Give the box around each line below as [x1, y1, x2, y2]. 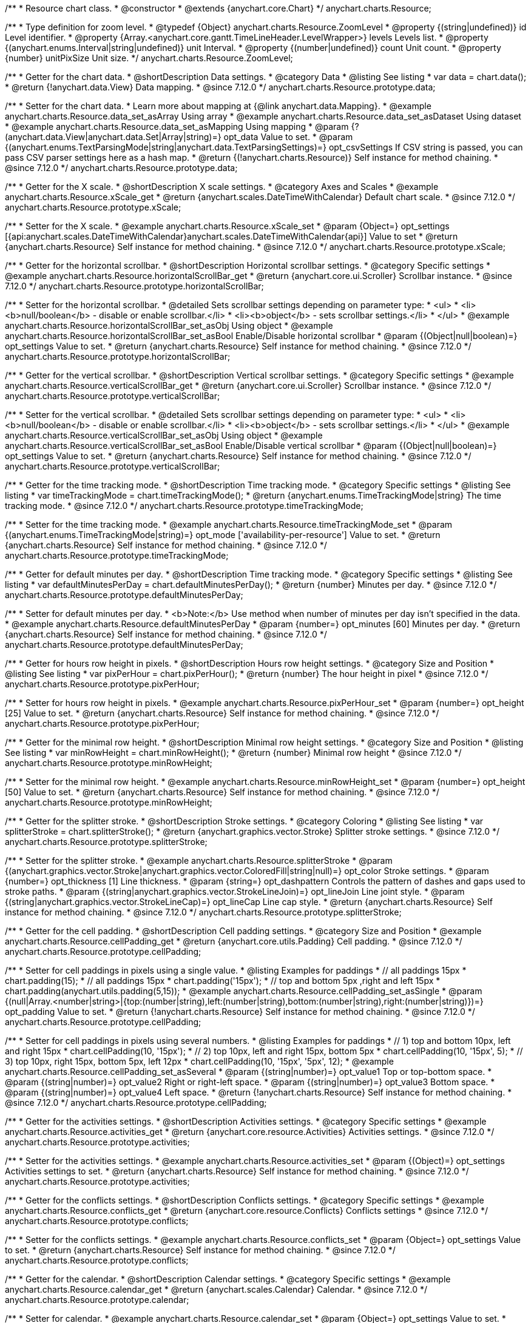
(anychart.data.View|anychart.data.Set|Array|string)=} [5, 132, 222, 142]
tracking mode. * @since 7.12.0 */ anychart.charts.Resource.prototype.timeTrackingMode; [5, 500, 364, 511]
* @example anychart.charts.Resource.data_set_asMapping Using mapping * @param [5, 121, 349, 132]
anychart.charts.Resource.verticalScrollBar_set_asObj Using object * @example [5, 430, 323, 440]
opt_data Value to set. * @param [223, 132, 353, 142]
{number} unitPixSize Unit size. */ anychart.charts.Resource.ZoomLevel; [5, 53, 293, 63]
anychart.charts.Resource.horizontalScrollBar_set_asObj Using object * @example [5, 320, 333, 331]
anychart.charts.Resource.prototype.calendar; [5, 1294, 189, 1305]
